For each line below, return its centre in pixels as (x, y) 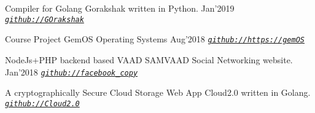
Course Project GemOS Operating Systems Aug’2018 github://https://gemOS (155, 39)
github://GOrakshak (45, 19)
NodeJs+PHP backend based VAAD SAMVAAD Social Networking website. (149, 59)
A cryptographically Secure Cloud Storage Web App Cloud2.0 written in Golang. (158, 92)
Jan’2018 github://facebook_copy (72, 72)
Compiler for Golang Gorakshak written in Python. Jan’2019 (120, 8)
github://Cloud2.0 (42, 103)
